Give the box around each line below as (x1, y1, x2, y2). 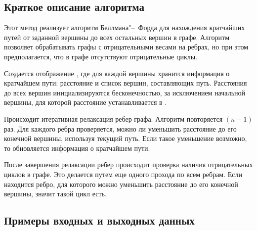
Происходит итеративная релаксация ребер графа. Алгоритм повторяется (4, 113, 223, 124)
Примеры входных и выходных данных (4, 213, 195, 228)
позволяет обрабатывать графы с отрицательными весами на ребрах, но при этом (4, 42, 249, 52)
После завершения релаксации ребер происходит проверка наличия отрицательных (4, 159, 253, 170)
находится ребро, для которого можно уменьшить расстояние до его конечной (4, 179, 238, 189)
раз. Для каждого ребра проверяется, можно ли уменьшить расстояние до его (4, 123, 237, 134)
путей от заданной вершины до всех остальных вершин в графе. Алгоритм (4, 32, 230, 42)
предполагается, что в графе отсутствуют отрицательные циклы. (4, 51, 198, 61)
